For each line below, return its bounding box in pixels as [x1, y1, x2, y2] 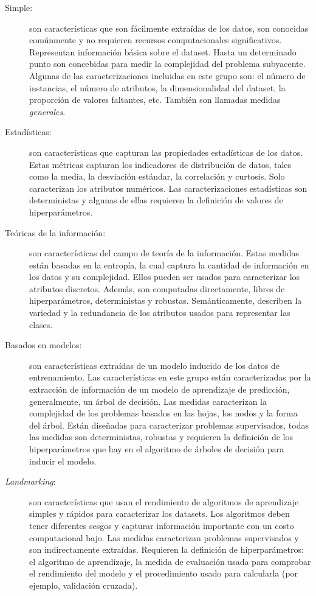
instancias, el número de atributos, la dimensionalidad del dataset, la [29, 81, 286, 94]
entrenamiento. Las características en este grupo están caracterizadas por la [29, 371, 311, 384]
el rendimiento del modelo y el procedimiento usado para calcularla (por [29, 567, 298, 580]
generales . [29, 105, 66, 117]
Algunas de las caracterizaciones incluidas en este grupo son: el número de [29, 69, 306, 82]
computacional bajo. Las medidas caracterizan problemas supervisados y [29, 531, 299, 544]
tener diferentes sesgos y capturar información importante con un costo [29, 519, 294, 531]
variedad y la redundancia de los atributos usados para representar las [29, 306, 290, 319]
